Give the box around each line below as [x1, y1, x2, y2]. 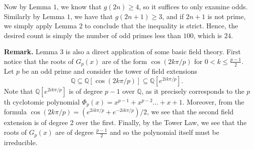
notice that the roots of [4, 56, 74, 66]
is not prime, [207, 11, 246, 21]
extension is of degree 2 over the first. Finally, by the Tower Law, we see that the [4, 117, 247, 128]
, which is [193, 30, 222, 40]
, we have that [70, 11, 113, 21]
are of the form [102, 56, 147, 66]
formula [4, 106, 27, 117]
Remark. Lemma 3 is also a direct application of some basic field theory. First [4, 46, 241, 57]
